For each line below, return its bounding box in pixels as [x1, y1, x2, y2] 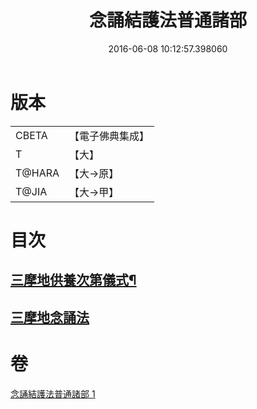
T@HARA [15, 166, 60, 180]
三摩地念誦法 [10, 309, 90, 326]
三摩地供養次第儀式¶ [10, 272, 137, 289]
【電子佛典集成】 [69, 129, 150, 143]
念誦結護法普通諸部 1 [10, 387, 96, 400]
